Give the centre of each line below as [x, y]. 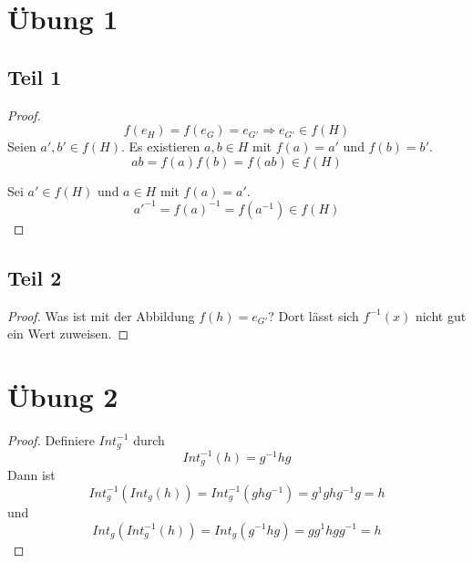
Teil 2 [35, 277]
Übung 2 [63, 396]
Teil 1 [35, 76]
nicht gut [441, 315]
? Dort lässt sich [314, 315]
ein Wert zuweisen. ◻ [68, 334]
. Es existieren [161, 146]
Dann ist [31, 475]
